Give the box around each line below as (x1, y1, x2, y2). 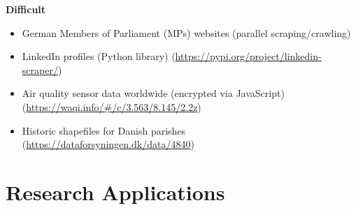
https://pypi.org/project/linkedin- (175, 49, 322, 63)
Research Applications (6, 177, 225, 206)
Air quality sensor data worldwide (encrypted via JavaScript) (22, 86, 285, 100)
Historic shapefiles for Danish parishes (22, 123, 186, 137)
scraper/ (22, 62, 58, 77)
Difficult (6, 2, 46, 16)
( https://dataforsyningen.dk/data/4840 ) (22, 137, 194, 151)
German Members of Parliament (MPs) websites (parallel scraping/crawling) (22, 25, 351, 40)
